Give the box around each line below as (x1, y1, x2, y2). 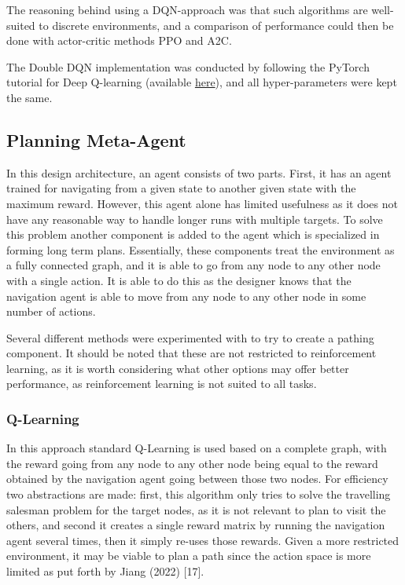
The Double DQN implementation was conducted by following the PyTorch (6, 58, 370, 75)
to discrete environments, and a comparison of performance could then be (39, 16, 394, 33)
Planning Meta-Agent (6, 127, 186, 152)
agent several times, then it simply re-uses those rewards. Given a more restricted (6, 532, 399, 548)
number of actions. (6, 303, 96, 320)
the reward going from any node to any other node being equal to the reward (6, 455, 378, 471)
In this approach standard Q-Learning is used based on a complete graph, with (6, 440, 387, 456)
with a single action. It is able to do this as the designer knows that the (6, 272, 352, 288)
